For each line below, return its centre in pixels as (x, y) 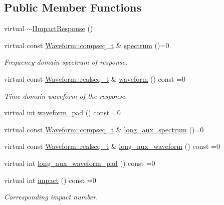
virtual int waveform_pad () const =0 (62, 113)
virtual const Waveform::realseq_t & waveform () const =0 (95, 78)
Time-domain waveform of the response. (66, 95)
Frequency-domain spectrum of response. (66, 62)
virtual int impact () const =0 (50, 180)
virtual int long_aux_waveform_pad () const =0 (80, 163)
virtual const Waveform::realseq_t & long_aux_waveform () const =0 (112, 146)
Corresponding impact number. (51, 197)
